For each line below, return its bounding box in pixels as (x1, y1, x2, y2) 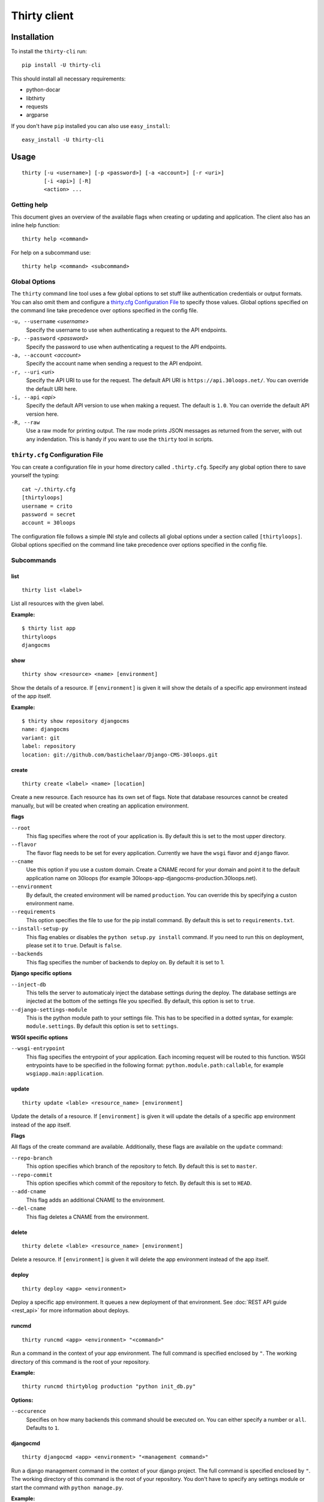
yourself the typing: (11, 472, 60, 479)
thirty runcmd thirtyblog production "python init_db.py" (22, 1383, 196, 1390)
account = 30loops (22, 520, 76, 526)
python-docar (26, 86, 61, 93)
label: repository (22, 743, 76, 750)
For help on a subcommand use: (11, 249, 91, 256)
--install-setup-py (11, 925, 68, 932)
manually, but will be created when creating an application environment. (11, 802, 189, 809)
